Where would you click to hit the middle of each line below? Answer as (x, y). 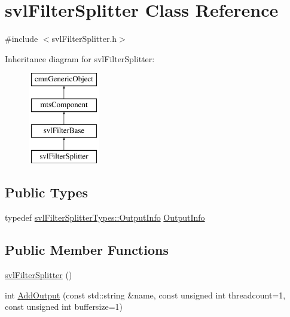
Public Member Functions (87, 250)
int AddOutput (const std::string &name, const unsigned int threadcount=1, (145, 295)
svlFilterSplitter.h (84, 39)
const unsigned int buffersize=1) (64, 307)
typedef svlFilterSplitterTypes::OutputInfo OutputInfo (105, 217)
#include (22, 39)
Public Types (47, 192)
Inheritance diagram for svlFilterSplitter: (80, 58)
